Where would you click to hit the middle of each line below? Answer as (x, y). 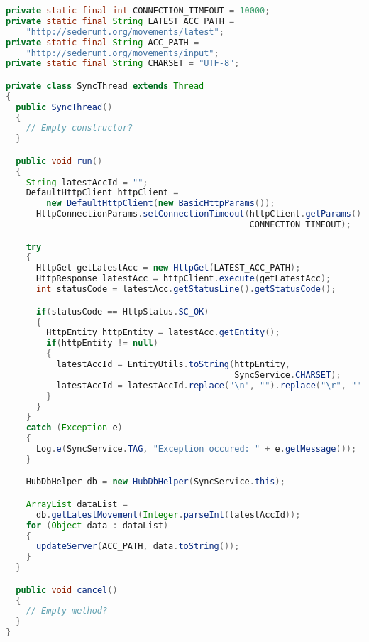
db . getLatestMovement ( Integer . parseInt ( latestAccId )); (168, 515)
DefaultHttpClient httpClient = (102, 193)
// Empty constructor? (79, 128)
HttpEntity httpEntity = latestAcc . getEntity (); (163, 333)
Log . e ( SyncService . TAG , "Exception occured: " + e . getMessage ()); (196, 449)
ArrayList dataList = (77, 504)
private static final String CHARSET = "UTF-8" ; (123, 64)
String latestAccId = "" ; (87, 182)
